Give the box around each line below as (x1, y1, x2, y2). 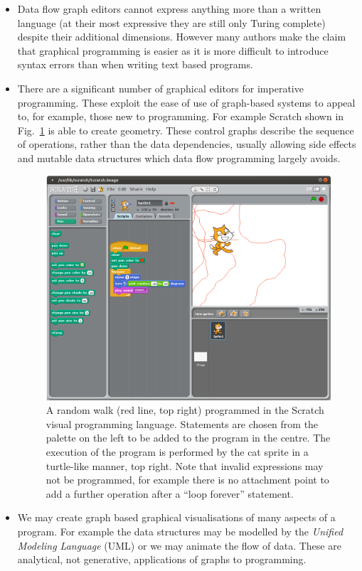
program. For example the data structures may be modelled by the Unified (17, 523, 344, 538)
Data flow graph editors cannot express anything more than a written (17, 1, 321, 16)
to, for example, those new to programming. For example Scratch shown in (17, 109, 344, 124)
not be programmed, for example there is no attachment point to (46, 472, 329, 487)
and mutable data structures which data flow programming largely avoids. (17, 150, 341, 165)
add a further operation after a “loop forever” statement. (46, 486, 294, 501)
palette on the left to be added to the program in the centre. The (46, 430, 331, 445)
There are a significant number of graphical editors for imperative (17, 80, 304, 95)
